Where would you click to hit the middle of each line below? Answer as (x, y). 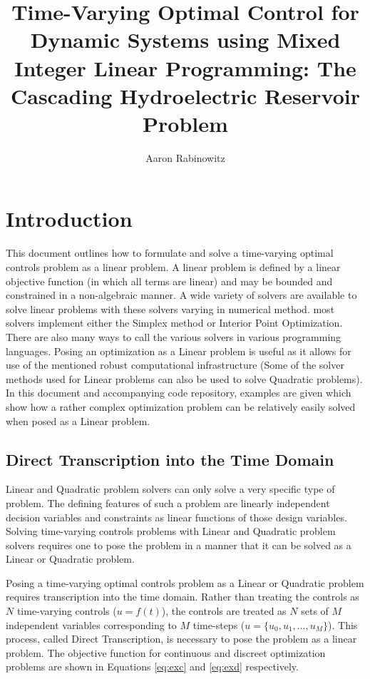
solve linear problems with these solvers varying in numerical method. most (170, 308)
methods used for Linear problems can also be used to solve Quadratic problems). (184, 378)
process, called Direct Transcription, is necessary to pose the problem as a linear (181, 639)
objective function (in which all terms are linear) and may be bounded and (169, 281)
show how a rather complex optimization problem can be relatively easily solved (181, 406)
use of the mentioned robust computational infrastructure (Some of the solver (175, 365)
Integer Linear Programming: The (185, 67)
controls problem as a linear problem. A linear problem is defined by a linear (173, 267)
